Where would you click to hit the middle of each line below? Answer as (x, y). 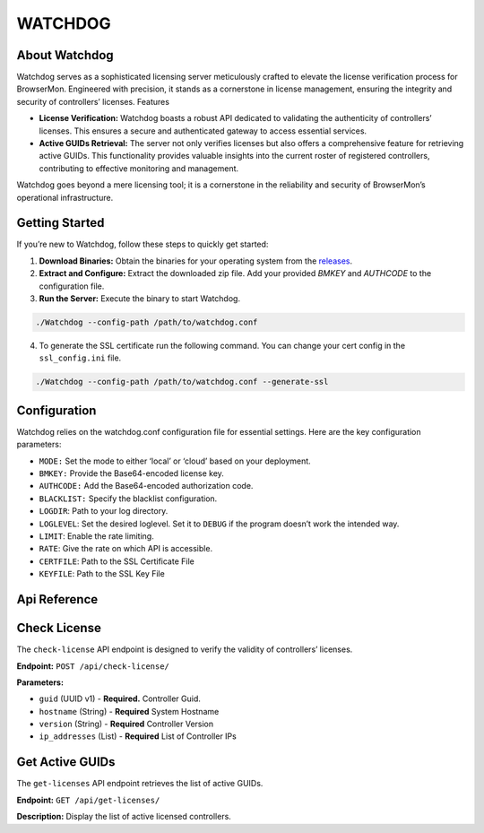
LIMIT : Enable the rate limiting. (96, 536)
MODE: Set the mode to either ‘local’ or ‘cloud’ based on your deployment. (175, 461)
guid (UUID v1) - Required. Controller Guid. (120, 699)
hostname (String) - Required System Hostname (129, 711)
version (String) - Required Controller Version (126, 724)
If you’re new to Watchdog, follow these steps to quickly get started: (143, 244)
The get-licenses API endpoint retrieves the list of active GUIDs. (140, 784)
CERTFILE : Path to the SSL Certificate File (117, 561)
